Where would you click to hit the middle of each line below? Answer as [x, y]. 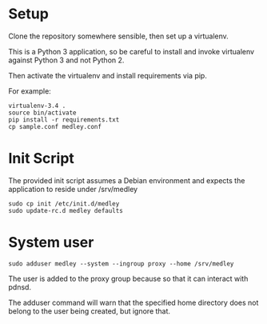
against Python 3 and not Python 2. [66, 60]
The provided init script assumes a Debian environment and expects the [127, 180]
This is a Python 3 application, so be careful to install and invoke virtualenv [131, 51]
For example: [30, 91]
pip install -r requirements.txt [64, 120]
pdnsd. [20, 287]
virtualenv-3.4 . [37, 106]
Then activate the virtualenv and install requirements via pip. [108, 75]
